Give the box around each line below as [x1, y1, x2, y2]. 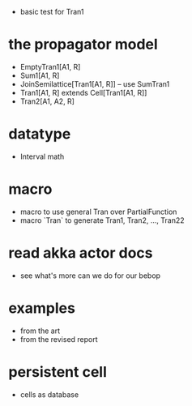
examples [8, 299, 75, 317]
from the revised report [19, 334, 99, 344]
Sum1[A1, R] [19, 71, 60, 80]
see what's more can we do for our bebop [19, 271, 160, 280]
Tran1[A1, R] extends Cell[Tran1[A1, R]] [19, 88, 147, 97]
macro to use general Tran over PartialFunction [19, 207, 177, 216]
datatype [8, 125, 71, 143]
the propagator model [8, 36, 158, 53]
